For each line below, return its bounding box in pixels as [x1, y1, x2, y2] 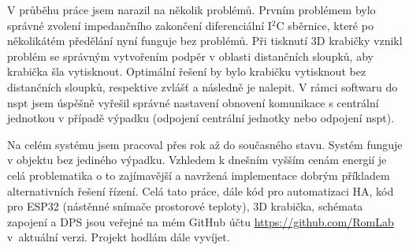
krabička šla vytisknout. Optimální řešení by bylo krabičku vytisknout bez [7, 63, 366, 80]
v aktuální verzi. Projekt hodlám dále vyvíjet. [7, 229, 230, 245]
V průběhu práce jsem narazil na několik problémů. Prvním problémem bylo [7, 2, 376, 17]
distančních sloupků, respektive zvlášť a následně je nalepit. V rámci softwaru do [7, 78, 398, 95]
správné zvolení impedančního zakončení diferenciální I [7, 17, 272, 33]
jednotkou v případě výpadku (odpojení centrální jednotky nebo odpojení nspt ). [7, 110, 395, 126]
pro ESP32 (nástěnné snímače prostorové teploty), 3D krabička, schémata [7, 198, 363, 215]
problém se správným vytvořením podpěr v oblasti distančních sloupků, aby [7, 47, 374, 64]
